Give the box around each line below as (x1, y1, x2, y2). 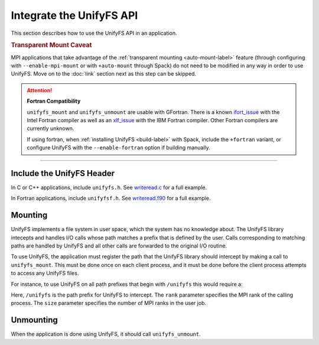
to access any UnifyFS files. (11, 269, 79, 277)
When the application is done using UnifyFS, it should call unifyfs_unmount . (11, 331, 201, 338)
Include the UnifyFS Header (11, 168, 115, 178)
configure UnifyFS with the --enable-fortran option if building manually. (27, 144, 211, 151)
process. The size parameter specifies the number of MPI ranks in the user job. (11, 300, 207, 307)
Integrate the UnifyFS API (11, 9, 138, 22)
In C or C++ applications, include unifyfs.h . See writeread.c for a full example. (11, 184, 207, 191)
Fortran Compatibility (27, 97, 81, 105)
